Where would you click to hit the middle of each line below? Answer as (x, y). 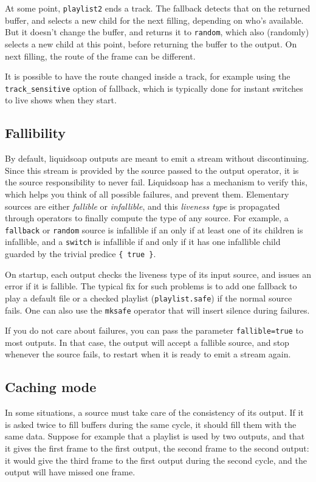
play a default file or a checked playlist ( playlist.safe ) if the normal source (149, 298)
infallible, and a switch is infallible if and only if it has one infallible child (143, 242)
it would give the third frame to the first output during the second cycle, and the (156, 460)
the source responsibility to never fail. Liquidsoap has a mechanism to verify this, (156, 182)
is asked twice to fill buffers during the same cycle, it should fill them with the (151, 424)
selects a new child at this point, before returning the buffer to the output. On (151, 43)
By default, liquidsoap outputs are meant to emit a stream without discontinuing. (157, 158)
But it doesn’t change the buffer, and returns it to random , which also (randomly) (157, 32)
